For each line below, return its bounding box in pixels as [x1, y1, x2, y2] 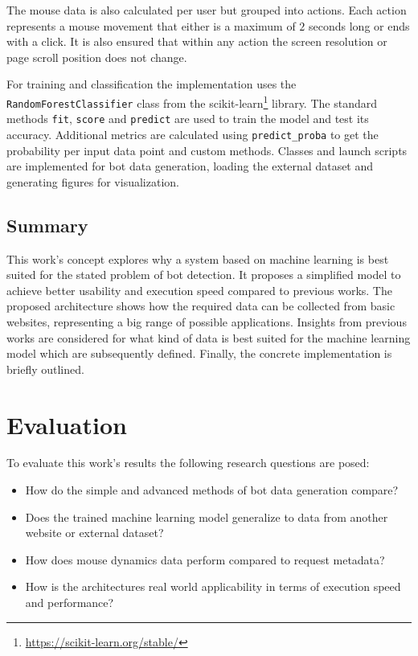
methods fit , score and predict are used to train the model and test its [6, 110, 369, 127]
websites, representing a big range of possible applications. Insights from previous [6, 313, 407, 330]
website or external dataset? [25, 524, 164, 541]
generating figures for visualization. [6, 173, 179, 190]
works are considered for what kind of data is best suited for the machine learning [6, 329, 411, 346]
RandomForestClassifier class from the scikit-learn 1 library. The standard [6, 92, 377, 111]
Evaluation [6, 408, 127, 441]
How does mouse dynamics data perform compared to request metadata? [25, 551, 385, 568]
